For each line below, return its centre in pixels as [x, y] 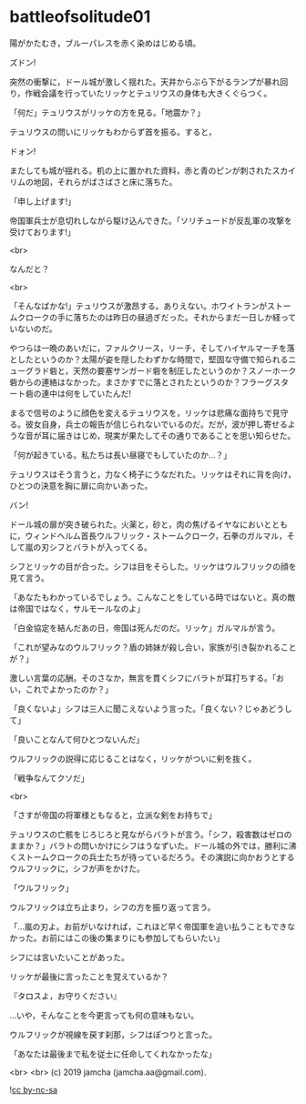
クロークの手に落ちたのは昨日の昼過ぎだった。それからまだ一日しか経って [157, 317]
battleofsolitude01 [80, 17]
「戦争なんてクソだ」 [49, 778]
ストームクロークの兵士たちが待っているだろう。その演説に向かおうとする [156, 856]
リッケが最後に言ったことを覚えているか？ [89, 977]
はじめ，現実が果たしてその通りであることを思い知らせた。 [184, 435]
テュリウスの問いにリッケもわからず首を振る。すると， [113, 132]
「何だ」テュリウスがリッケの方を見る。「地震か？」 [107, 112]
